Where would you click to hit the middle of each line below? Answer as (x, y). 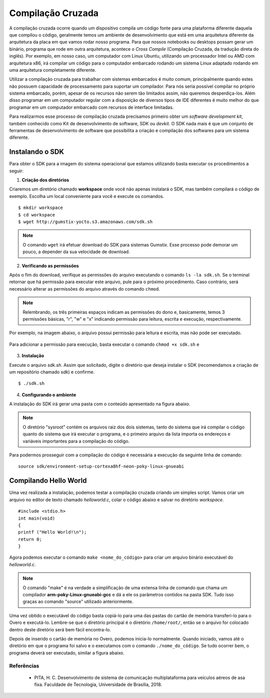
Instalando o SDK (37, 152)
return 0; (30, 539)
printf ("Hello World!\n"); (52, 532)
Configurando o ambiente (49, 395)
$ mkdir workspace (41, 208)
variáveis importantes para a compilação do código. (76, 441)
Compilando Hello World (48, 481)
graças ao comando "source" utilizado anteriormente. (78, 602)
